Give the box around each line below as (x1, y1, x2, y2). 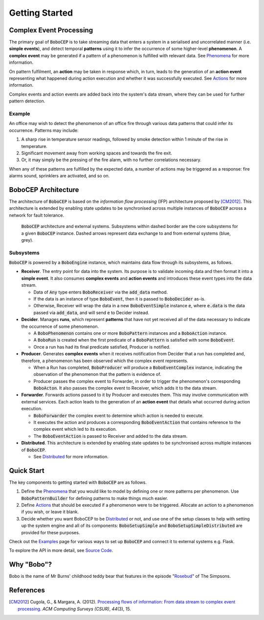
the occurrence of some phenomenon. (21, 323, 99, 329)
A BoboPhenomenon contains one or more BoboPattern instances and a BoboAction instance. (33, 330, 227, 336)
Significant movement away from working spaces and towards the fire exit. (21, 150, 172, 156)
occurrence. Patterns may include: (9, 127, 79, 133)
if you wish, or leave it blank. (21, 509, 79, 515)
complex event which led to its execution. (33, 426, 117, 432)
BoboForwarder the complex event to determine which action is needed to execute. (33, 412, 204, 419)
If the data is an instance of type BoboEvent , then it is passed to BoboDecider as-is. (33, 296, 205, 302)
